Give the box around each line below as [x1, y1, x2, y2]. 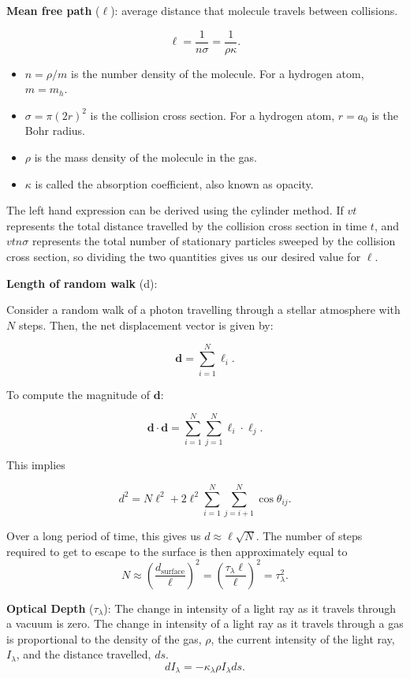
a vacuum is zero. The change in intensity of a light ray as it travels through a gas [6, 615, 404, 632]
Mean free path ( [6, 2, 100, 18]
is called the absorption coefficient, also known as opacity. [35, 175, 314, 192]
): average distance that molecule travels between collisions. [110, 2, 398, 18]
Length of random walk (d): [6, 274, 158, 291]
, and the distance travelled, [16, 646, 151, 662]
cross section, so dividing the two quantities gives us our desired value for [6, 248, 361, 264]
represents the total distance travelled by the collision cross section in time [6, 217, 367, 233]
